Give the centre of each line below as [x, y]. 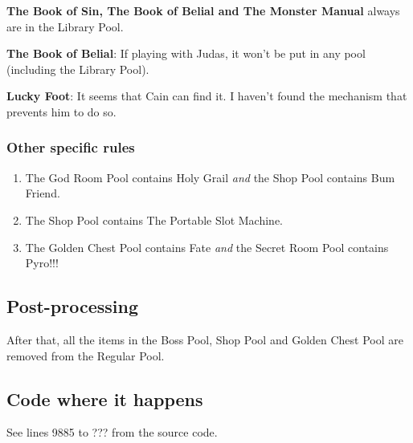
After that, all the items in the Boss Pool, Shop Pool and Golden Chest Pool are [205, 339]
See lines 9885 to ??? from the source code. [112, 432]
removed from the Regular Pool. [86, 355]
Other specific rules [71, 147]
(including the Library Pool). [78, 69]
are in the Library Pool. [65, 26]
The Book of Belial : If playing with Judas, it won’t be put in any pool [186, 53]
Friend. [43, 193]
